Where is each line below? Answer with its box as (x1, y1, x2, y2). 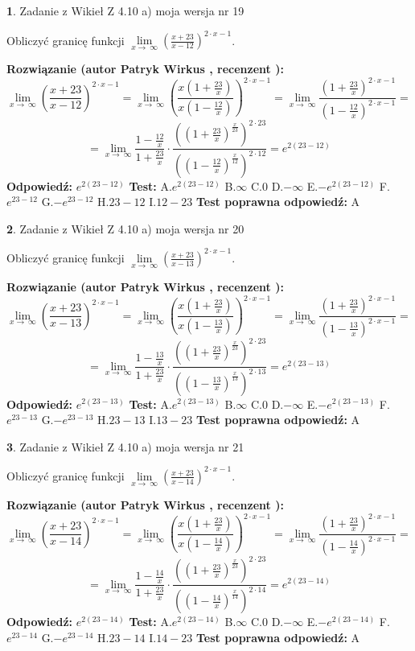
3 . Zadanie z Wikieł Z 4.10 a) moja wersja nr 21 (6, 438, 244, 455)
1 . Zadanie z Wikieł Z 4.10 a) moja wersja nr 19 (6, 2, 244, 19)
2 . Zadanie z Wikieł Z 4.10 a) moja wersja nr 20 (6, 220, 244, 237)
